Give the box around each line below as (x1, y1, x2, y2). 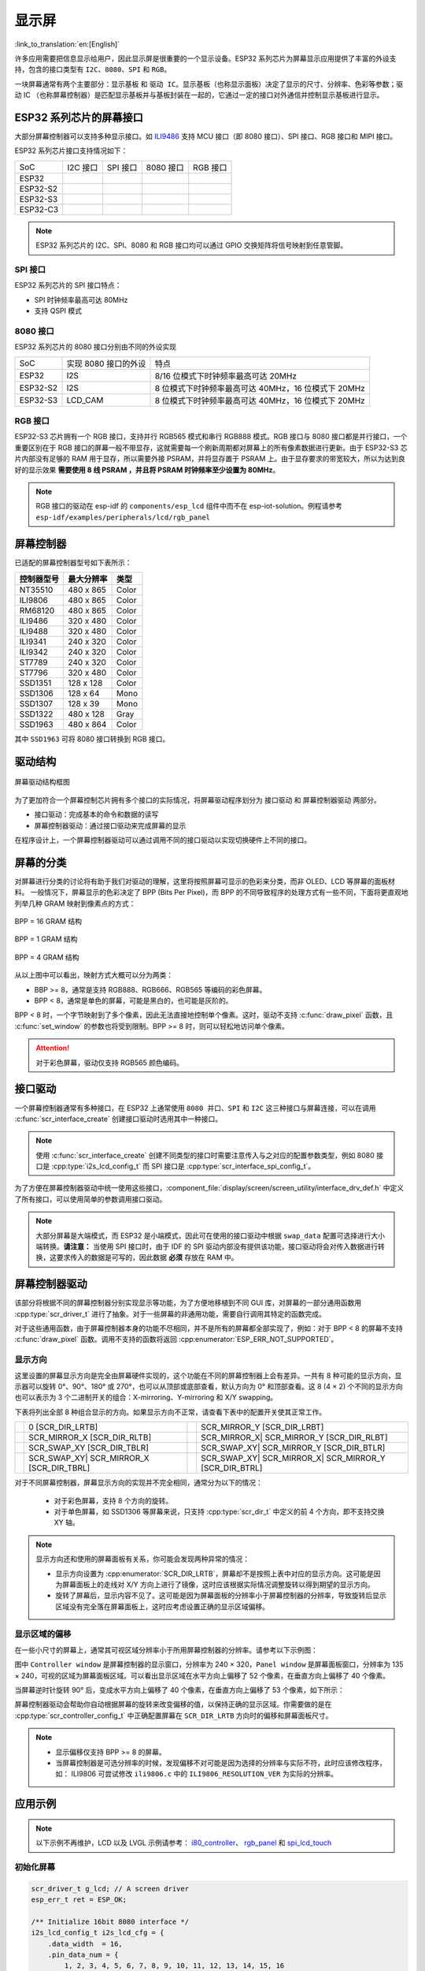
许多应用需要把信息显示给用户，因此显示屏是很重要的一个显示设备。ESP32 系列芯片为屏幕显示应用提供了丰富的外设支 (14, 54, 397, 63)
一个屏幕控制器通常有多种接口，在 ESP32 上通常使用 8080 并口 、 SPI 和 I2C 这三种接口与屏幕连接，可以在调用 (14, 1103, 376, 1112)
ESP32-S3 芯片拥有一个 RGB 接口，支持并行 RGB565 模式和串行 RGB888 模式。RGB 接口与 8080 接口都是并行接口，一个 (14, 432, 408, 442)
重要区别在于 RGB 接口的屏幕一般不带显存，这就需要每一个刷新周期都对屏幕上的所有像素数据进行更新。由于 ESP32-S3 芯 (14, 442, 408, 453)
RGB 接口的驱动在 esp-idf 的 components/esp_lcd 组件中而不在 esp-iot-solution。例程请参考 (35, 501, 342, 511)
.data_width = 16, (47, 1939, 124, 1948)
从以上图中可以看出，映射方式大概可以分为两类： (14, 971, 173, 980)
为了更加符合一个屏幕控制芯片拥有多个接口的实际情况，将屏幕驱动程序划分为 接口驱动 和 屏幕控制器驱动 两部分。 (14, 795, 381, 804)
